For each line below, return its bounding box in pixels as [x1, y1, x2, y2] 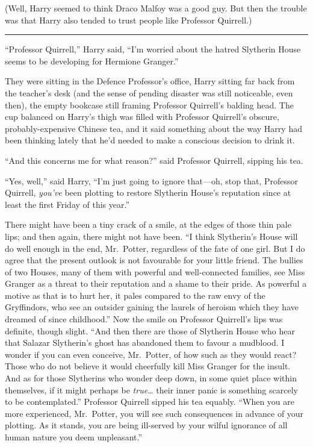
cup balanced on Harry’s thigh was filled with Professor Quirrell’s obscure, [5, 110, 279, 123]
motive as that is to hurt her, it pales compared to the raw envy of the [5, 289, 265, 301]
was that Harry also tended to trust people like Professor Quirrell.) [5, 13, 252, 26]
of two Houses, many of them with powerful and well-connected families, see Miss [5, 265, 305, 278]
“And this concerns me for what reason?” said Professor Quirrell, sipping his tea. [5, 154, 303, 166]
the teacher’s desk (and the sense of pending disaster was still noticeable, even [5, 86, 293, 99]
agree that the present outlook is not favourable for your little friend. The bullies [5, 254, 303, 266]
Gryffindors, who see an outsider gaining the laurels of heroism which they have [5, 301, 299, 313]
